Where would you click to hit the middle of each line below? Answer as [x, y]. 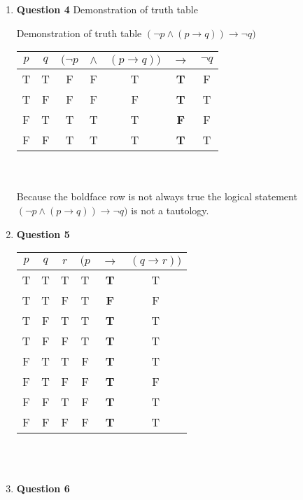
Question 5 [43, 234]
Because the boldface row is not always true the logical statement [157, 196]
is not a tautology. [170, 210]
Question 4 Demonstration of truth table [107, 9]
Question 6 [43, 488]
